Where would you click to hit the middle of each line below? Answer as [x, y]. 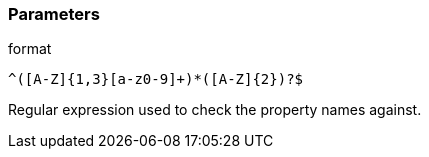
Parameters [54, 14]
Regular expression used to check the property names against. [215, 110]
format [30, 49]
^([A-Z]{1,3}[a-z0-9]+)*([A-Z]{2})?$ [156, 79]
